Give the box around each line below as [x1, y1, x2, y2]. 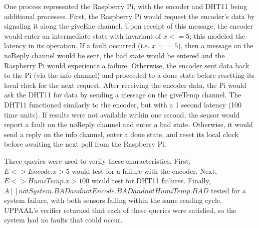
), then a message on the [178, 40, 253, 51]
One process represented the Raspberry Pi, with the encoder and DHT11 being [4, 1, 247, 11]
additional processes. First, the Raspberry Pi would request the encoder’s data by [4, 11, 255, 21]
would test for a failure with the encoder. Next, [72, 165, 217, 176]
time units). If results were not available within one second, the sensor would [4, 109, 240, 120]
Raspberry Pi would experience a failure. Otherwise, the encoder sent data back [4, 60, 249, 70]
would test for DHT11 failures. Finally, [91, 175, 211, 186]
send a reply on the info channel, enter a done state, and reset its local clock [4, 129, 238, 139]
